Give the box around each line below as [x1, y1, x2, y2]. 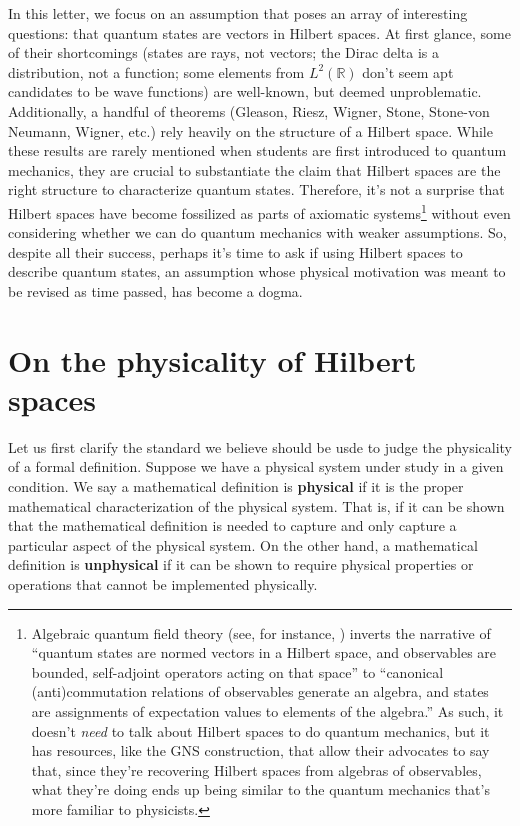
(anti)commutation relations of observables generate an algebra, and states [31, 681, 489, 702]
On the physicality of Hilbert [8, 339, 417, 380]
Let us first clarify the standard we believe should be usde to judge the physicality [8, 436, 512, 457]
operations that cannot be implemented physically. [8, 574, 318, 595]
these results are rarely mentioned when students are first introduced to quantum [8, 140, 507, 161]
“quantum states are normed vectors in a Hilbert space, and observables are [31, 642, 497, 663]
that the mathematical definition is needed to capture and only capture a [8, 515, 457, 536]
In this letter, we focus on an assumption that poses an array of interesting [8, 3, 468, 23]
